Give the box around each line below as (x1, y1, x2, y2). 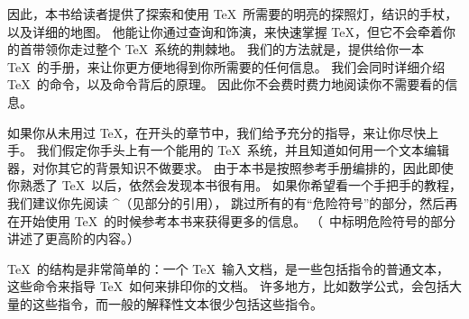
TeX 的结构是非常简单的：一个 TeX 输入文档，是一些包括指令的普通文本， (7, 259, 449, 278)
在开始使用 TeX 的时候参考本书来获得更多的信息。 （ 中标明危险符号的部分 (7, 211, 455, 230)
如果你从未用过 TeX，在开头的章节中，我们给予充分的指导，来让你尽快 (7, 123, 427, 141)
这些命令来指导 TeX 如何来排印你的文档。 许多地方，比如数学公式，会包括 (7, 277, 449, 296)
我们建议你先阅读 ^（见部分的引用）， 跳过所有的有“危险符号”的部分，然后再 (7, 193, 458, 212)
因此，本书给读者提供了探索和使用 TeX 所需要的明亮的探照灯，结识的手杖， (7, 5, 458, 23)
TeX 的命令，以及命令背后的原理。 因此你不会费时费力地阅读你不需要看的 (7, 75, 446, 94)
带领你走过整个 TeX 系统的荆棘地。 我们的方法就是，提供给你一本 (32, 40, 424, 59)
